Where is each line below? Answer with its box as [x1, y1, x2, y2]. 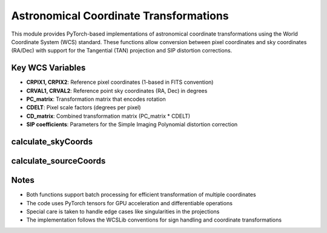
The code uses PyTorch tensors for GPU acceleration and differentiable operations [26, 199, 233, 206]
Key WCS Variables [11, 63, 86, 73]
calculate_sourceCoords [11, 156, 106, 166]
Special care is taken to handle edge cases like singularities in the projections [26, 208, 220, 215]
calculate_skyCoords [11, 136, 93, 147]
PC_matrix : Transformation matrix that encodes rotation [26, 95, 166, 103]
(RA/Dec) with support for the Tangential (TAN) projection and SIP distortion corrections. [11, 47, 233, 54]
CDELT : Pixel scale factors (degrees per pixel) [26, 104, 142, 111]
